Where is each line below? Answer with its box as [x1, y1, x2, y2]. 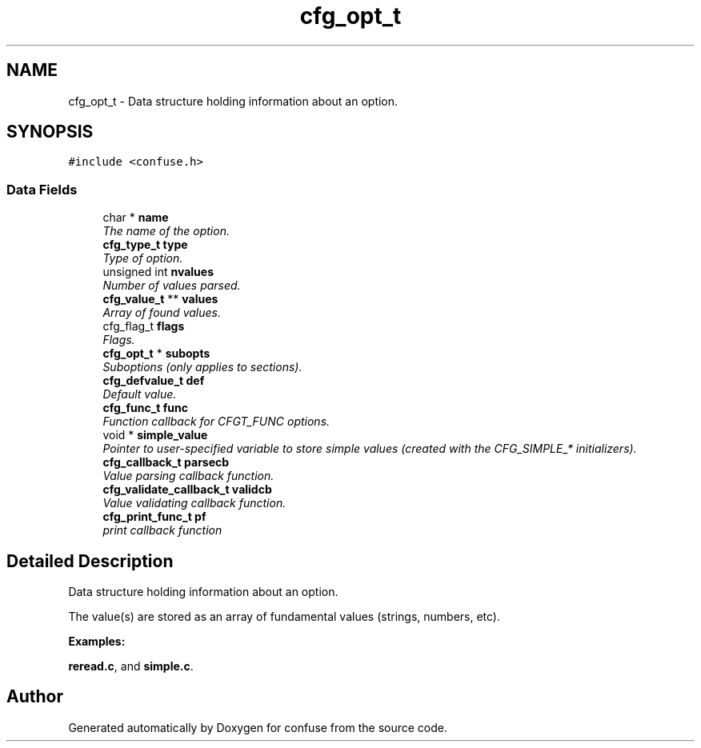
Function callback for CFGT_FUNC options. [102, 414, 330, 429]
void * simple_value [102, 428, 208, 442]
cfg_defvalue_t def [102, 374, 205, 388]
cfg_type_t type [102, 238, 188, 252]
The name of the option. [102, 224, 230, 238]
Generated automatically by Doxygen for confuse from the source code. [68, 720, 448, 734]
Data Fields [6, 181, 78, 198]
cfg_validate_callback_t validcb [102, 482, 272, 497]
